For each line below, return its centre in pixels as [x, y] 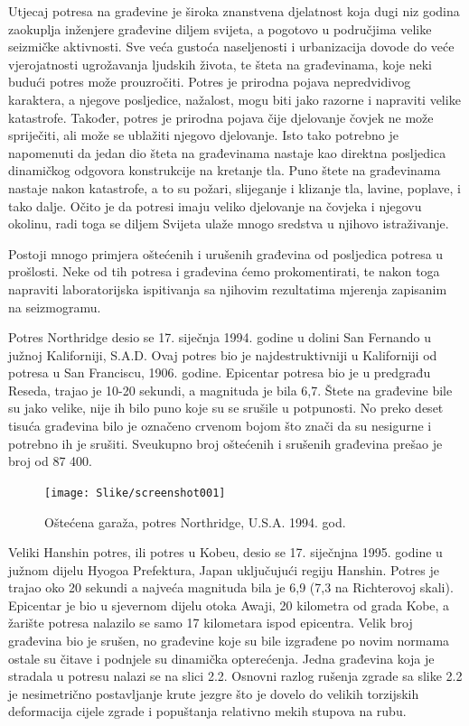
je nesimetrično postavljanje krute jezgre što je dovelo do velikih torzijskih [214, 693]
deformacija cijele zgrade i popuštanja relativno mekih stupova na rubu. [207, 711]
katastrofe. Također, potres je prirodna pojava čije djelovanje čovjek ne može [221, 117]
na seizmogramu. [55, 307]
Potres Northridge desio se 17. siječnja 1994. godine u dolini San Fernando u [220, 337]
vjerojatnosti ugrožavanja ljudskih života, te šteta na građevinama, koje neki [220, 64]
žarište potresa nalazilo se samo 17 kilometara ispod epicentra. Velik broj [211, 623]
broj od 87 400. [51, 461]
